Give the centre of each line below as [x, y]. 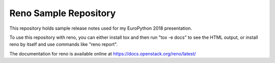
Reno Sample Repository [63, 13]
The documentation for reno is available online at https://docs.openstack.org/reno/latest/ [103, 53]
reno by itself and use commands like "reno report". [64, 44]
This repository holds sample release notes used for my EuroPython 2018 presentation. [101, 28]
